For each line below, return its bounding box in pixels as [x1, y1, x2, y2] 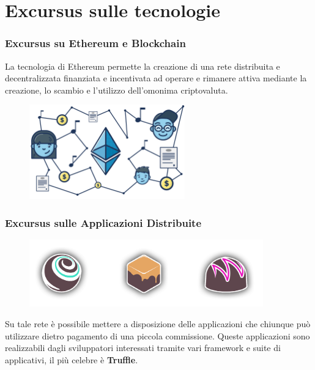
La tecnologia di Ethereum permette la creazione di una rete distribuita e [5, 59, 280, 72]
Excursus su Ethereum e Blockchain [5, 35, 186, 51]
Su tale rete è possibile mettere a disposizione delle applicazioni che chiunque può [5, 317, 311, 330]
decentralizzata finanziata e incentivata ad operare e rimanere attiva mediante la [5, 72, 307, 84]
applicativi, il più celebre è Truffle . [5, 353, 138, 366]
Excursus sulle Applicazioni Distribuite [5, 215, 202, 230]
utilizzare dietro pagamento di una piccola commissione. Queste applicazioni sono [5, 329, 310, 342]
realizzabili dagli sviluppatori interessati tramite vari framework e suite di [5, 341, 281, 354]
